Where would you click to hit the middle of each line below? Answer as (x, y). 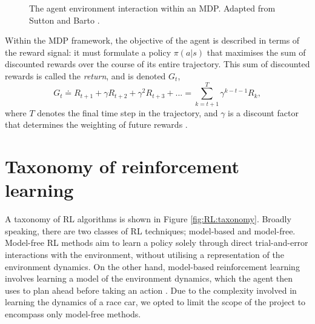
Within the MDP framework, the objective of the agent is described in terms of (152, 40)
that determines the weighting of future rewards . (96, 124)
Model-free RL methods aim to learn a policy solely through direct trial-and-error (157, 243)
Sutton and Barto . (65, 20)
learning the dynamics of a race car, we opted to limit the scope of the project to (155, 302)
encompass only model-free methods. (73, 313)
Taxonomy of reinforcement (122, 166)
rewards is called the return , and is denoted (85, 75)
